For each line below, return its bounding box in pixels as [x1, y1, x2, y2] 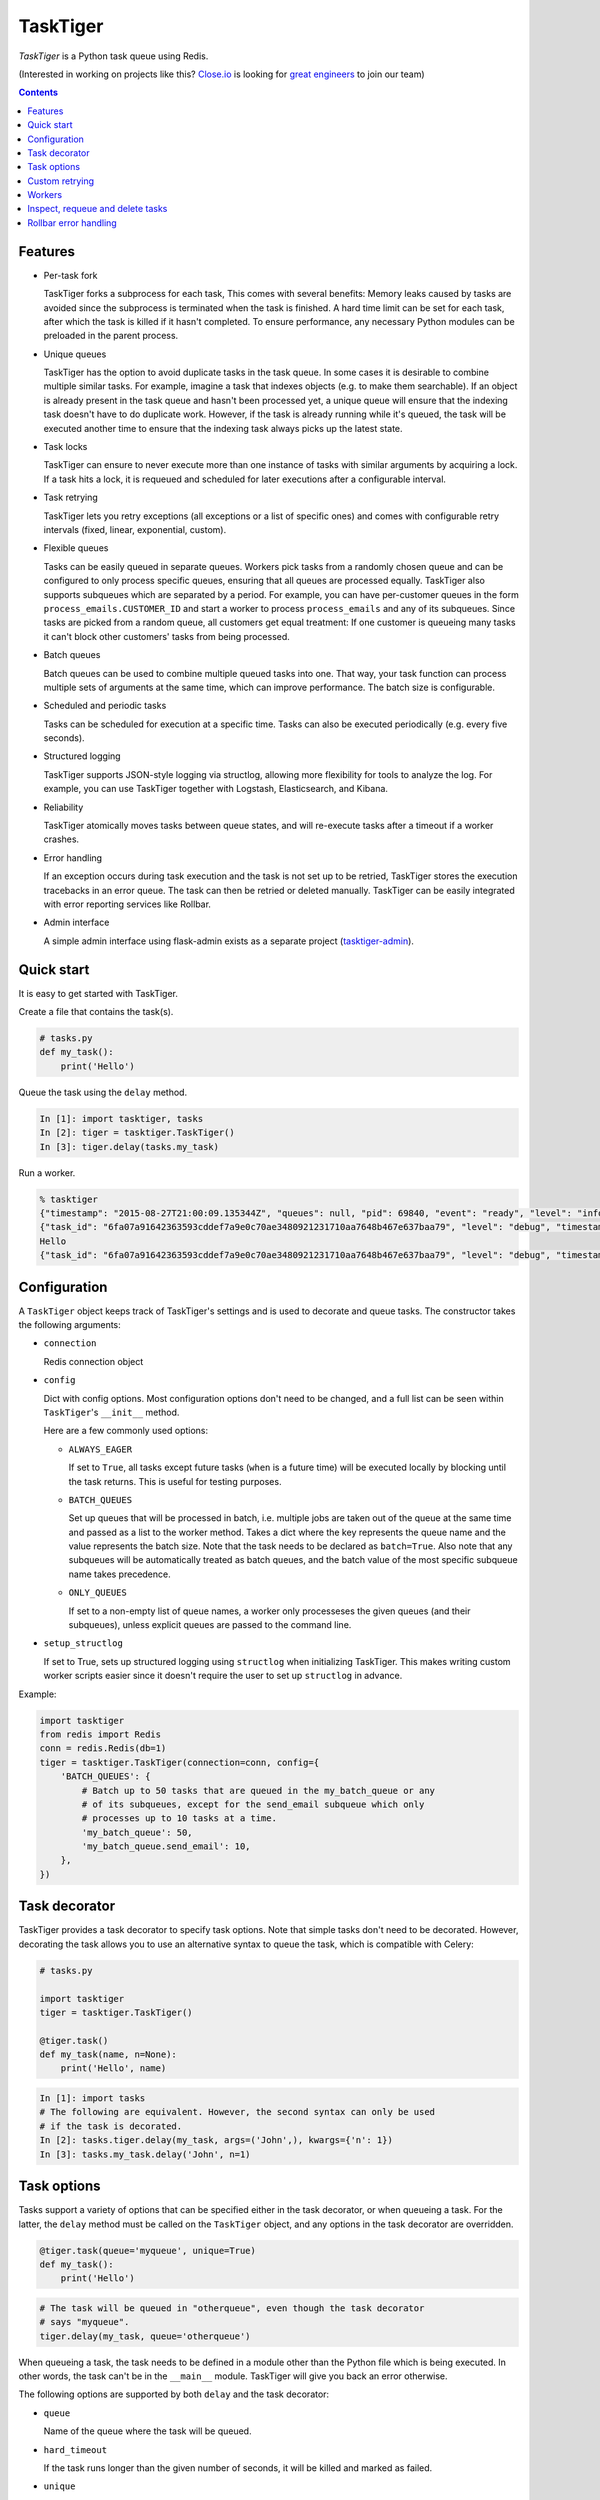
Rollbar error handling [27, 216, 117, 229]
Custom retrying [27, 175, 95, 187]
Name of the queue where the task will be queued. [43, 2425, 252, 2437]
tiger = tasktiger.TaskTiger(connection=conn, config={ [39, 1756, 320, 1768]
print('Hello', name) [60, 2063, 167, 2074]
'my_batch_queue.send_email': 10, [81, 1841, 251, 1852]
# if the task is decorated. [39, 2120, 183, 2132]
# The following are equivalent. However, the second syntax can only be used [39, 2106, 435, 2118]
